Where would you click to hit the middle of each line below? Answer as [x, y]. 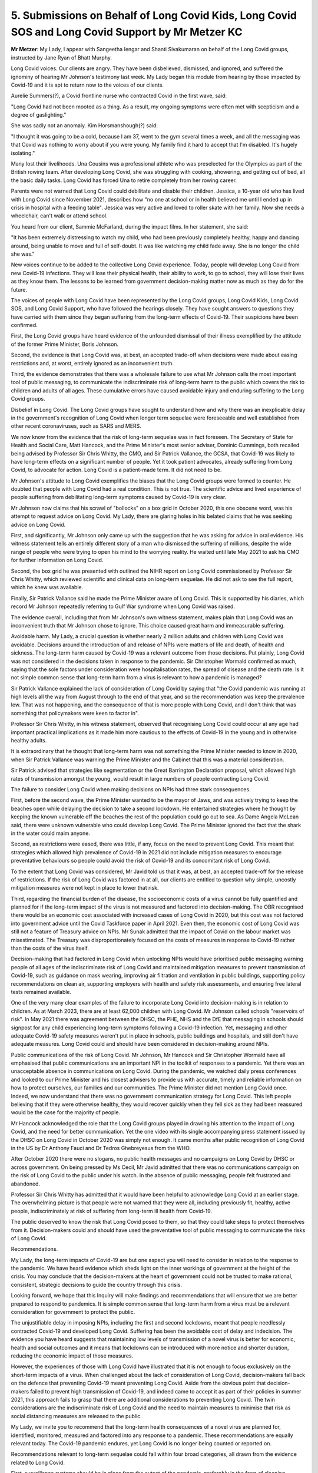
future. [19, 289]
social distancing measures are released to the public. [77, 1416]
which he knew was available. [47, 587]
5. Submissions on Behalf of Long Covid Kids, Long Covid [154, 15]
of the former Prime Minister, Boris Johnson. [65, 344]
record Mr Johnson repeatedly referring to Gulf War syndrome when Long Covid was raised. [123, 606]
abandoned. [26, 1184]
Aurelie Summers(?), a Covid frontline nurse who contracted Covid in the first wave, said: [119, 96]
